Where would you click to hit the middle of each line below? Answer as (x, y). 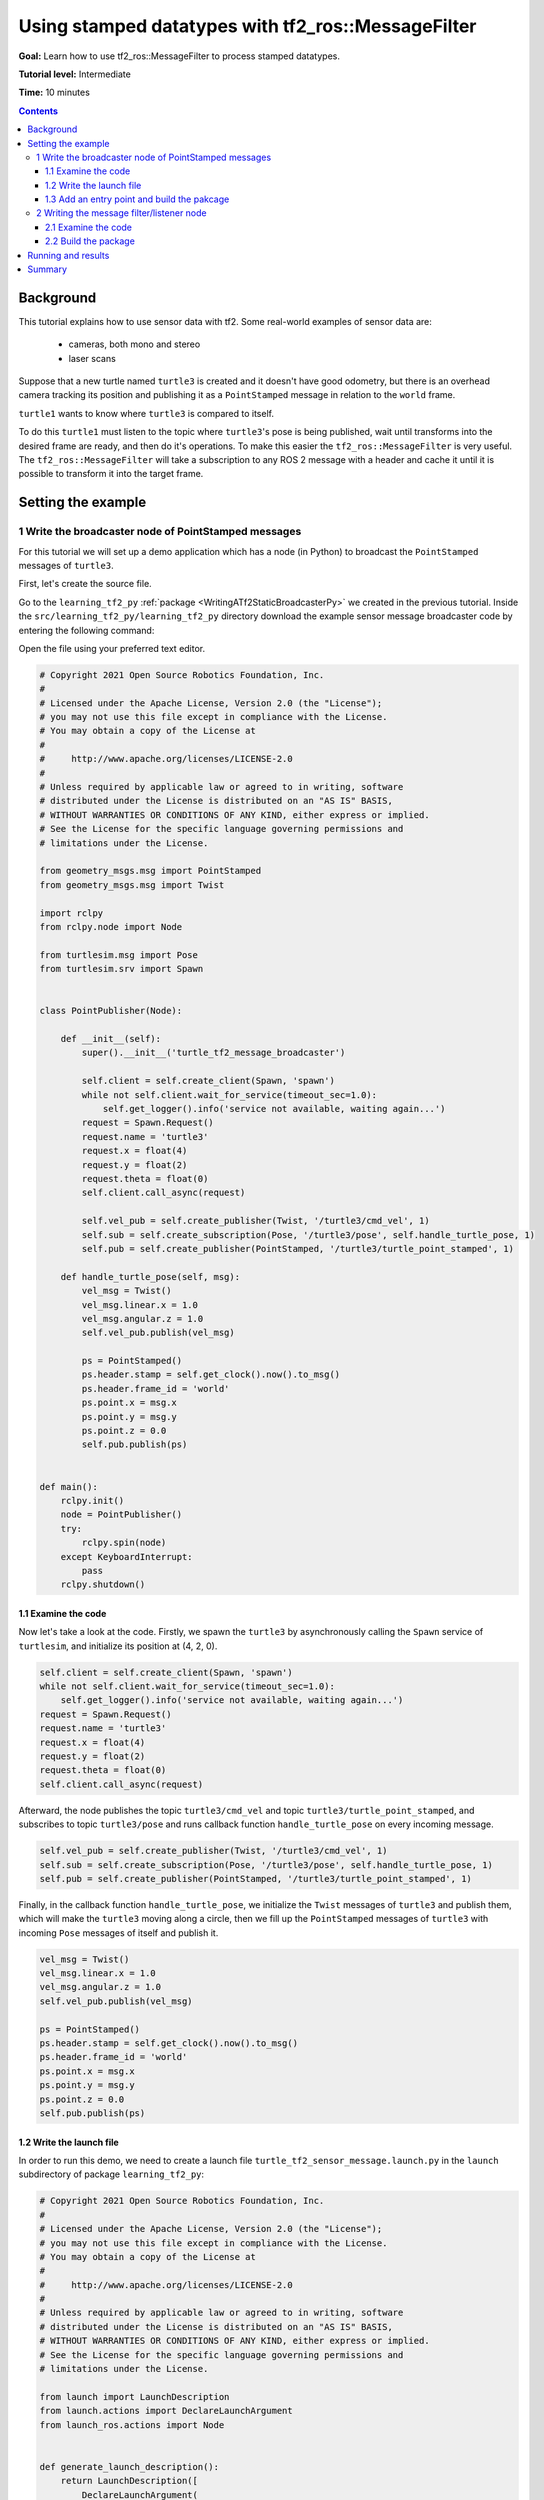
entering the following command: (86, 630)
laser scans (92, 358)
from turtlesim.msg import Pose (119, 954)
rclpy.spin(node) (124, 1543)
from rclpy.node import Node (111, 926)
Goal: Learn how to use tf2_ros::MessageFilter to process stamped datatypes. (179, 56)
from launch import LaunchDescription (134, 2396)
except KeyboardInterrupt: (127, 1556)
